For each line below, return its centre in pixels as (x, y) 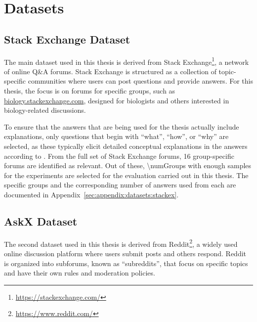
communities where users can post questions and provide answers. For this (140, 81)
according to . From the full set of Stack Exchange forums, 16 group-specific (119, 156)
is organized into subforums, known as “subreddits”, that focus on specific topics (126, 263)
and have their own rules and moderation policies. (80, 273)
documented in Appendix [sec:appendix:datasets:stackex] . (91, 194)
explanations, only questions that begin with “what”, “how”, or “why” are (116, 136)
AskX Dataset (41, 221)
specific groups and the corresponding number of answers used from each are (120, 185)
